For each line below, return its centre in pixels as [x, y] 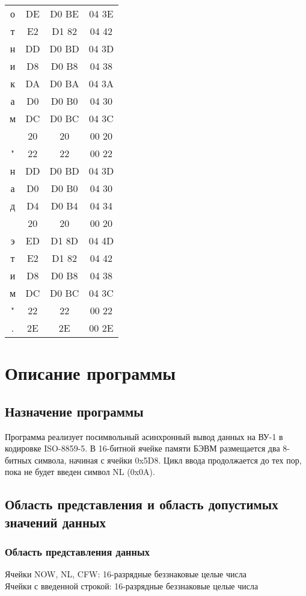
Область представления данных [77, 552]
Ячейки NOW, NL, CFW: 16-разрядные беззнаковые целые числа [126, 574]
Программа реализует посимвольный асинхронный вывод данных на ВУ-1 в [144, 436]
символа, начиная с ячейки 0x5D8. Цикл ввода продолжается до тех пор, [168, 460]
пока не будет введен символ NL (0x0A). [80, 472]
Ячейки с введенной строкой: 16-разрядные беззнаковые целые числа [132, 585]
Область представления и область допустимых [142, 504]
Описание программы [90, 373]
